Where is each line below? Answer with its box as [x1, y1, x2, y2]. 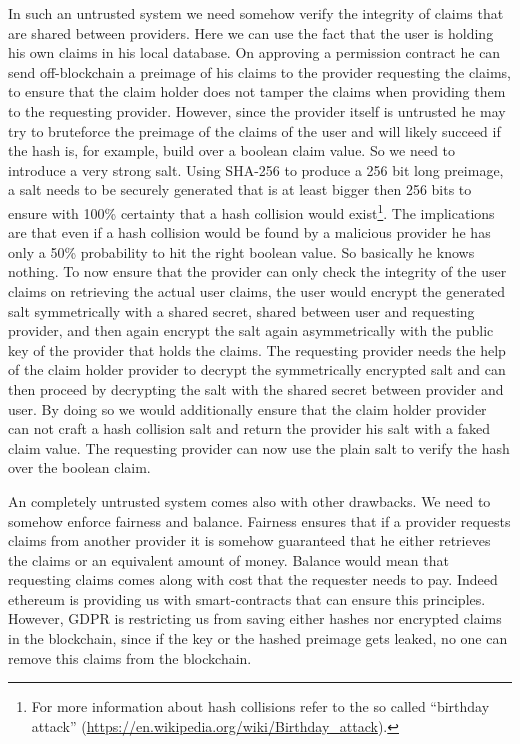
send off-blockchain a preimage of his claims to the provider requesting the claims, [8, 61, 511, 82]
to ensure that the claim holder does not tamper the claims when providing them [8, 81, 506, 102]
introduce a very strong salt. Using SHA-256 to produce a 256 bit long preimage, [8, 159, 504, 180]
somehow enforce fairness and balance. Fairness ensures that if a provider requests [8, 510, 511, 531]
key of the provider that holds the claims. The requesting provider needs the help [8, 339, 506, 360]
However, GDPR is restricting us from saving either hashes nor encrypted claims [8, 608, 502, 629]
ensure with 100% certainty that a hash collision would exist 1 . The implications [8, 199, 495, 223]
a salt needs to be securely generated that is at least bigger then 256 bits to [8, 179, 472, 200]
